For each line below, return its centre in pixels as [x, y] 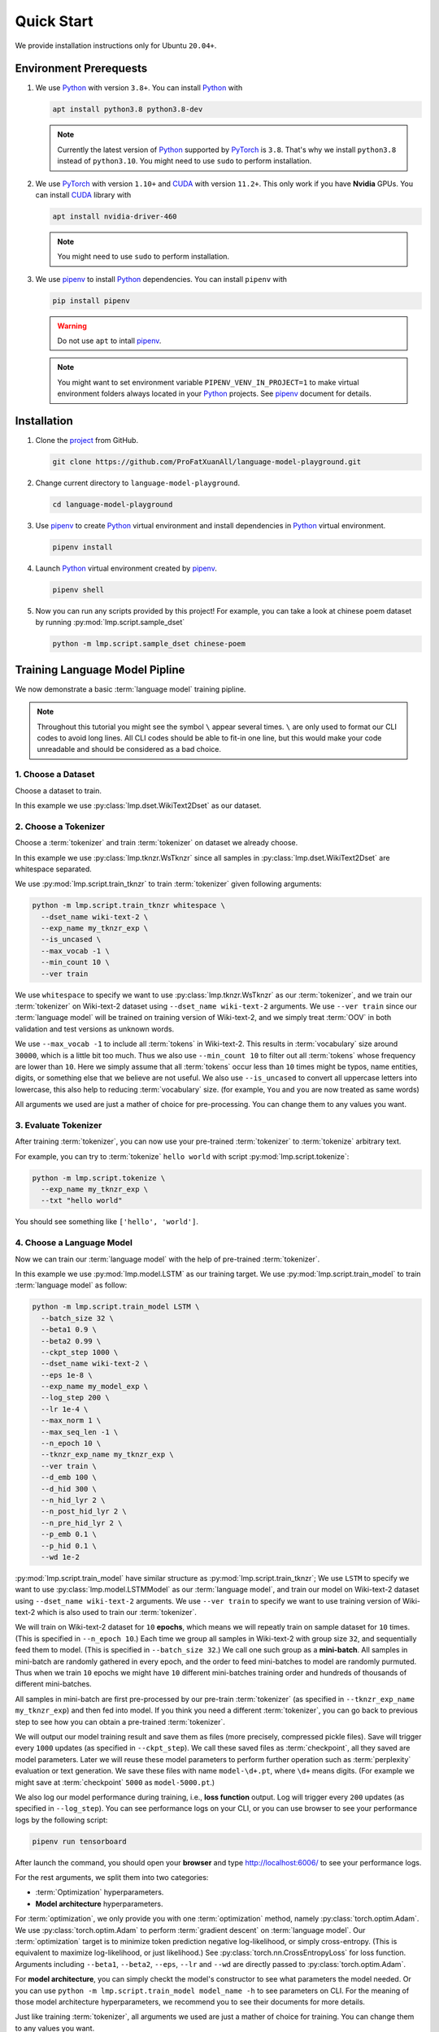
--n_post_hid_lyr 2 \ [84, 1511]
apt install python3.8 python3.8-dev [128, 109]
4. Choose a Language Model [74, 1243]
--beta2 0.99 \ [71, 1341]
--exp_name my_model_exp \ [95, 1387]
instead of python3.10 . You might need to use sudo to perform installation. [185, 161]
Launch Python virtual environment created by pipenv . [126, 568]
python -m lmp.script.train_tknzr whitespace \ [128, 905]
